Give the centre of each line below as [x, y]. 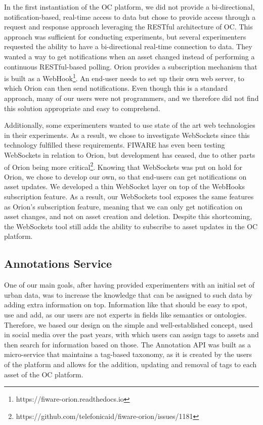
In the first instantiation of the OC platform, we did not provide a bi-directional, [129, 7]
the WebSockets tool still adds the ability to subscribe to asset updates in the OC [131, 226]
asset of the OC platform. [44, 374]
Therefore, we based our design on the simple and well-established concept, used [128, 324]
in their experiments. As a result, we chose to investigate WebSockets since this [127, 135]
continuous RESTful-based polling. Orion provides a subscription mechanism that [131, 66]
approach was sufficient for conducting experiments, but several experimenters [125, 36]
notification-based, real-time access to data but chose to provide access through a [130, 16]
